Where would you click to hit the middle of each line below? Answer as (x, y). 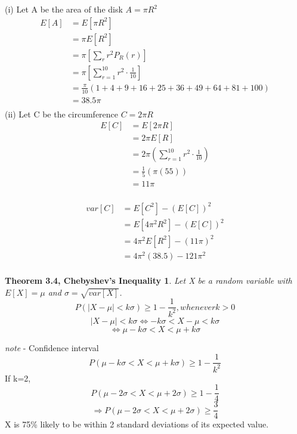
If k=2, (18, 378)
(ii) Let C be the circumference (62, 114)
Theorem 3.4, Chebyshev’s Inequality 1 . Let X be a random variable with (148, 280)
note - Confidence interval (52, 347)
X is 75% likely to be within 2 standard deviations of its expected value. (137, 424)
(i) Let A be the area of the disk (64, 9)
